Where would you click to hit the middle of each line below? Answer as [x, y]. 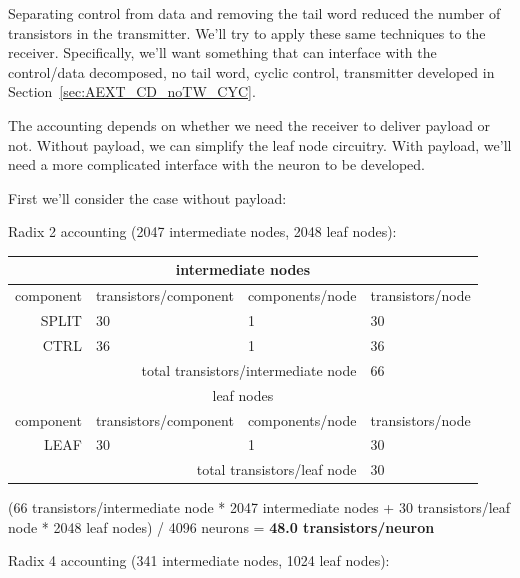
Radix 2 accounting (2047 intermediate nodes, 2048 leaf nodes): [202, 231]
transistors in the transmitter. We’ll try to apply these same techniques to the [247, 32]
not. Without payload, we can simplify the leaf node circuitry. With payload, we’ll [260, 144]
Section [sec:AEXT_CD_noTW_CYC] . [132, 91]
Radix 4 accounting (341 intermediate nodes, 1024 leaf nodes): [199, 560]
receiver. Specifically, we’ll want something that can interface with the [222, 52]
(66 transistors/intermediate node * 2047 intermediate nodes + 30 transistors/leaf [259, 507]
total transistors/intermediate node [249, 369]
